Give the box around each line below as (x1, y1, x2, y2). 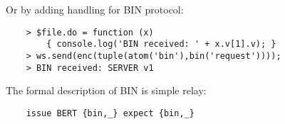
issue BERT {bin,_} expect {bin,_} (26, 108, 195, 118)
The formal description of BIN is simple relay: (6, 83, 207, 98)
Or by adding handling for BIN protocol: (6, 2, 184, 16)
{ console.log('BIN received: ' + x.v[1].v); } (46, 39, 276, 50)
